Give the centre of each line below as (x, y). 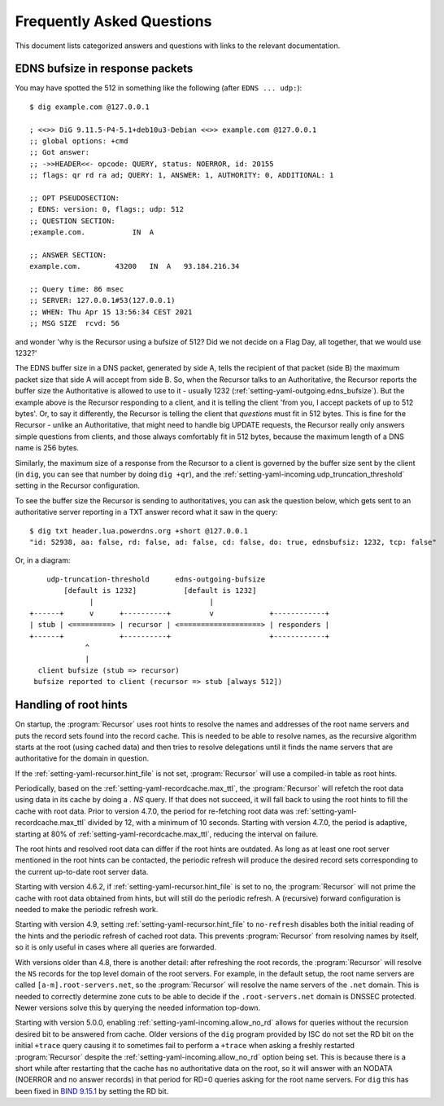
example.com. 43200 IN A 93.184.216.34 (135, 266)
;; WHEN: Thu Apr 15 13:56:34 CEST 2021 (111, 312)
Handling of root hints (71, 705)
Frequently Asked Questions (113, 21)
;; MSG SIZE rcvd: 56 (75, 323)
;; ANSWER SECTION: (68, 255)
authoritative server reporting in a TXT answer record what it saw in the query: (146, 512)
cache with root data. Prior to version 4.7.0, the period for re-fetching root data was (155, 811)
